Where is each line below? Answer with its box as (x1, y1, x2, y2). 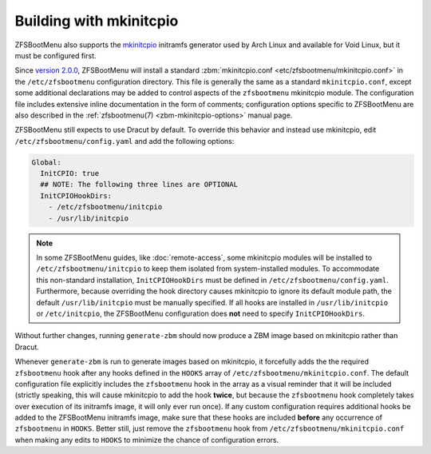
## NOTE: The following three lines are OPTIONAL (40, 180, 239, 189)
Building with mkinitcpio (14, 12, 179, 30)
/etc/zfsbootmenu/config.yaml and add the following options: (14, 136, 235, 145)
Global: (31, 157, 61, 167)
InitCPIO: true (40, 169, 100, 178)
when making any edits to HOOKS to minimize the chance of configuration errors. (14, 435, 279, 444)
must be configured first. (14, 50, 97, 60)
